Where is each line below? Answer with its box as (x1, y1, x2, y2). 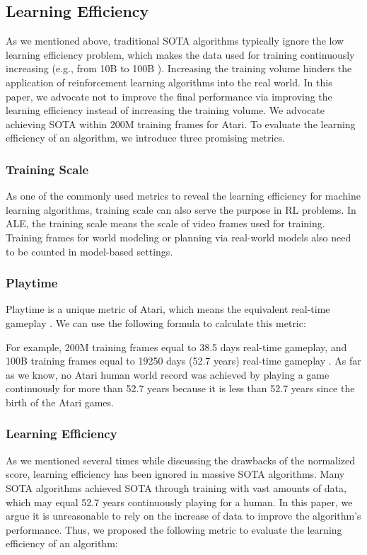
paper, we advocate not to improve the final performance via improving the (6, 88, 332, 103)
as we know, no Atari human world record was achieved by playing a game (6, 367, 330, 382)
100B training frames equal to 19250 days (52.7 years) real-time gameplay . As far (6, 353, 361, 368)
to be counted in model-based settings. (6, 244, 173, 258)
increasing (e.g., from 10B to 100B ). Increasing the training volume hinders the (6, 61, 352, 76)
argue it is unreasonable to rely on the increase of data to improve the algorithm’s (6, 508, 361, 523)
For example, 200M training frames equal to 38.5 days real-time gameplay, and (6, 339, 347, 354)
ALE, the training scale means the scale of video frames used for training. (6, 216, 325, 231)
